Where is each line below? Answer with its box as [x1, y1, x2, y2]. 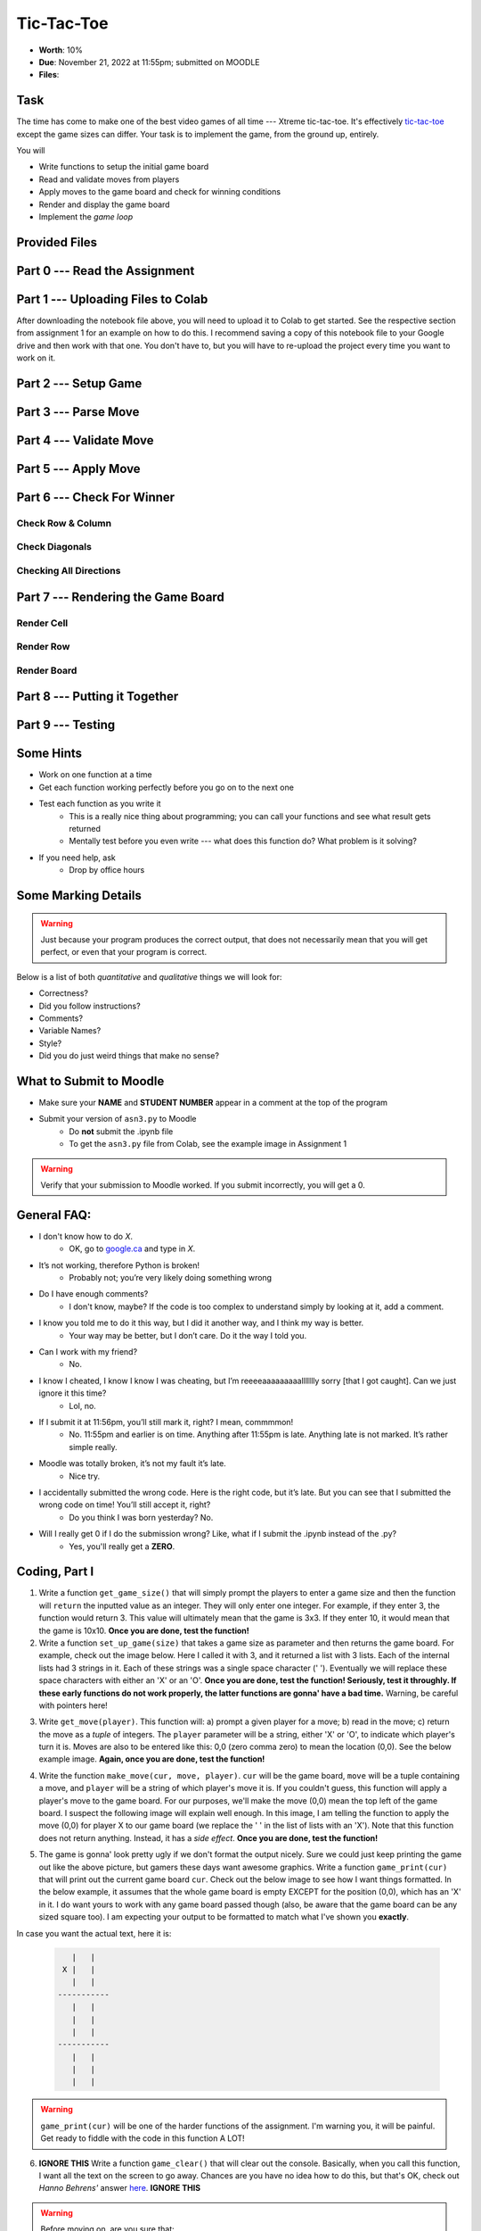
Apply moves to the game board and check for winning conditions [38, 187, 281, 197]
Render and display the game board [38, 199, 170, 210]
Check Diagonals [16, 541, 93, 553]
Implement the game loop [38, 211, 134, 222]
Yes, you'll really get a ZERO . [69, 1540, 175, 1552]
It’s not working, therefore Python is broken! [38, 1259, 200, 1271]
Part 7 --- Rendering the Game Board [16, 589, 224, 604]
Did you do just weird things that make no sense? [38, 1050, 220, 1061]
